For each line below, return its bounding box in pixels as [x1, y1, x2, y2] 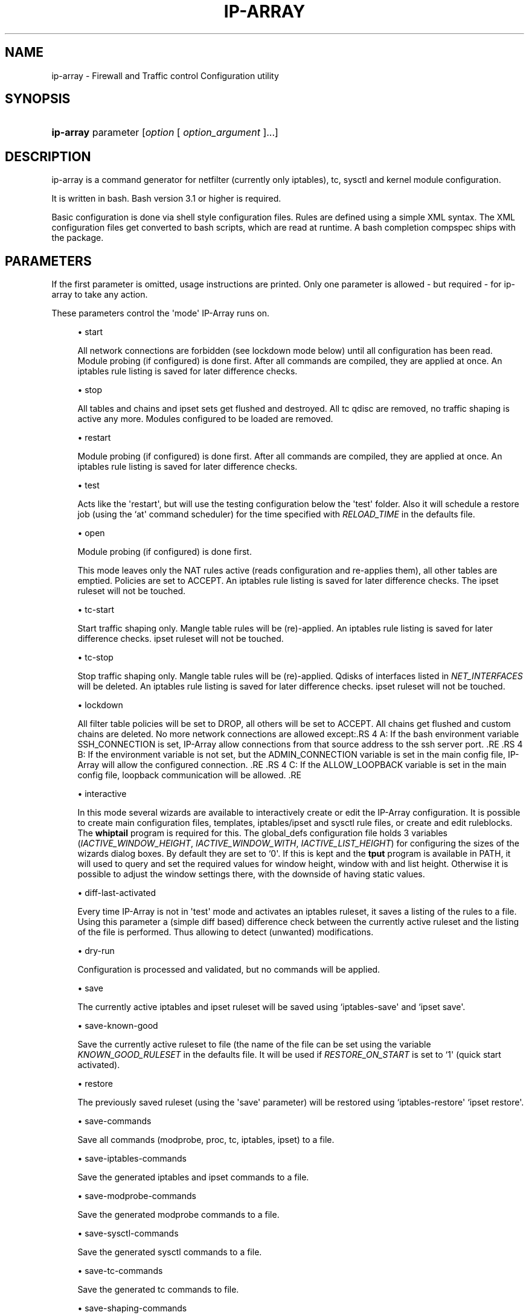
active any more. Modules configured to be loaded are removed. [77, 414, 333, 424]
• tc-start [77, 604, 115, 615]
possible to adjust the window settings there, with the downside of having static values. [77, 869, 425, 880]
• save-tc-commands [77, 1265, 163, 1276]
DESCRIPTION [5, 149, 91, 164]
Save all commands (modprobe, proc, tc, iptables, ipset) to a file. [77, 1134, 335, 1145]
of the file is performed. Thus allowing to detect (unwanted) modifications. [77, 927, 374, 938]
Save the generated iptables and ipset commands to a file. [77, 1172, 309, 1183]
